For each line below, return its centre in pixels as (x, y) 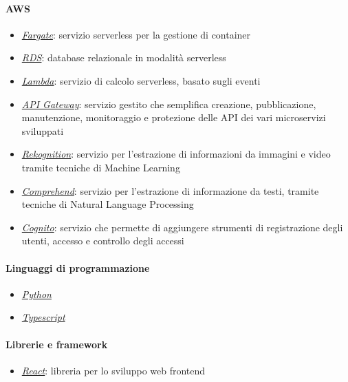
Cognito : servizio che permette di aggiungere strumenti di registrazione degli (182, 227)
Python (36, 294)
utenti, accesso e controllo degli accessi (103, 241)
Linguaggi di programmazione (78, 267)
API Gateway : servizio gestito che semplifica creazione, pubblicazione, (169, 104)
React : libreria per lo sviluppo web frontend (113, 370)
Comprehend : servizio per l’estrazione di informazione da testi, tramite (170, 190)
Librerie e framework (57, 344)
